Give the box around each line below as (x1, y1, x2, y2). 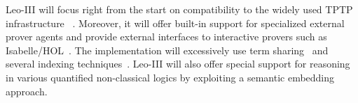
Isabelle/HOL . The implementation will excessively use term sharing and (6, 42, 329, 57)
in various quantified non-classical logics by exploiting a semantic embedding (6, 70, 335, 84)
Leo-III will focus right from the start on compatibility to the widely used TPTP (6, 2, 353, 16)
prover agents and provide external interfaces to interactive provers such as (6, 29, 327, 44)
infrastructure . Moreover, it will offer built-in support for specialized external (6, 15, 345, 30)
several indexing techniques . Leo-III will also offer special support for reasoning (6, 56, 350, 71)
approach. (6, 84, 48, 98)
